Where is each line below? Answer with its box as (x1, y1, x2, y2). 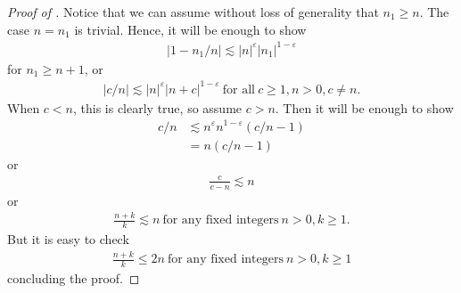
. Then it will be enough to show (275, 98, 454, 117)
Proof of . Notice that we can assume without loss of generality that (7, 3, 379, 20)
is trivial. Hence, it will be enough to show (74, 20, 307, 38)
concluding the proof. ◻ (7, 269, 140, 288)
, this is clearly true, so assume (72, 98, 243, 117)
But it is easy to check (7, 230, 129, 248)
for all (222, 83, 256, 96)
